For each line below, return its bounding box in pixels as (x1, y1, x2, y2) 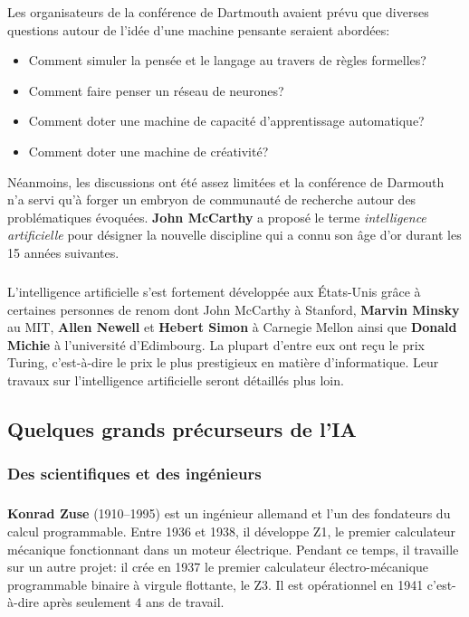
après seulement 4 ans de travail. (43, 593, 225, 612)
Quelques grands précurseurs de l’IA (7, 414, 357, 442)
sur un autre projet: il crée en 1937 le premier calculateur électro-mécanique (7, 557, 429, 576)
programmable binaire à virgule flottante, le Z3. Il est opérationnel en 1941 (7, 574, 424, 593)
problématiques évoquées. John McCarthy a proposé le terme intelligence (7, 207, 426, 226)
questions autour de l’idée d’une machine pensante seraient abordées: (7, 20, 390, 39)
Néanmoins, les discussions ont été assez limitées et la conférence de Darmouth (7, 172, 445, 191)
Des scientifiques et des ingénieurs (7, 462, 262, 485)
